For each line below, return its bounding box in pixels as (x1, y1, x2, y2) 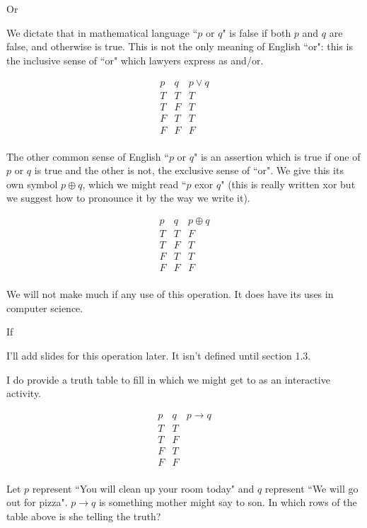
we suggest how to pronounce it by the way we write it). (6, 190, 250, 205)
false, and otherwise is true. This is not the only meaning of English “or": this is (6, 39, 353, 54)
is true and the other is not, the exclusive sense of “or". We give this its (34, 163, 344, 178)
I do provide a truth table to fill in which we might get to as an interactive (6, 372, 330, 386)
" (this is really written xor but (221, 176, 356, 191)
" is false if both (222, 25, 291, 40)
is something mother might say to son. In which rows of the (98, 495, 357, 510)
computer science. (6, 300, 83, 315)
